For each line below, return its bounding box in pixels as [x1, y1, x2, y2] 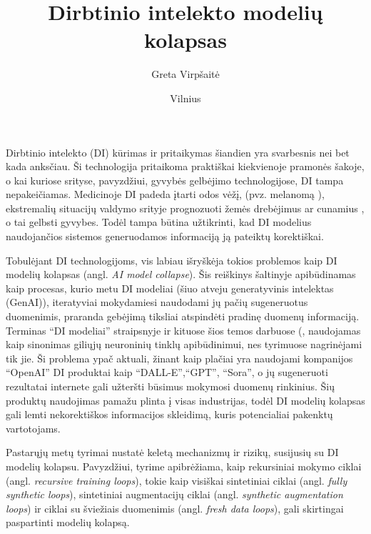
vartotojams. [6, 420, 61, 435]
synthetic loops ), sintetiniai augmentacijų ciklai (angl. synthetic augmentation [6, 487, 343, 502]
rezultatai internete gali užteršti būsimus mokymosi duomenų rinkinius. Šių [6, 379, 335, 393]
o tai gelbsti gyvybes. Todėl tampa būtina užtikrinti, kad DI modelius [6, 214, 312, 229]
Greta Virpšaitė [151, 66, 220, 81]
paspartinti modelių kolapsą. [6, 515, 130, 530]
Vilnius [170, 90, 201, 105]
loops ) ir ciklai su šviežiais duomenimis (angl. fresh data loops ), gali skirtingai [6, 500, 344, 515]
